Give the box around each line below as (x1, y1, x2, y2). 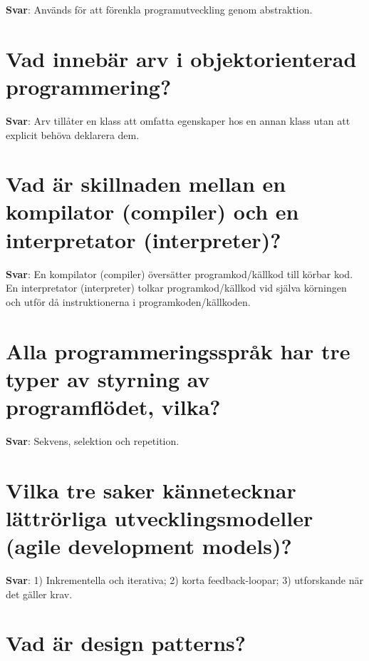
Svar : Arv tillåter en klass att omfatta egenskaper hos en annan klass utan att (6, 113, 350, 128)
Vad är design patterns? (6, 628, 246, 657)
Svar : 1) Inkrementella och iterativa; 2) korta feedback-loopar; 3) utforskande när (6, 572, 363, 587)
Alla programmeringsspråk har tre (6, 336, 350, 365)
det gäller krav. (6, 586, 73, 601)
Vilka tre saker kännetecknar (6, 475, 296, 504)
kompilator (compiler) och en (6, 197, 299, 226)
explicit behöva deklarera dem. (6, 127, 140, 142)
